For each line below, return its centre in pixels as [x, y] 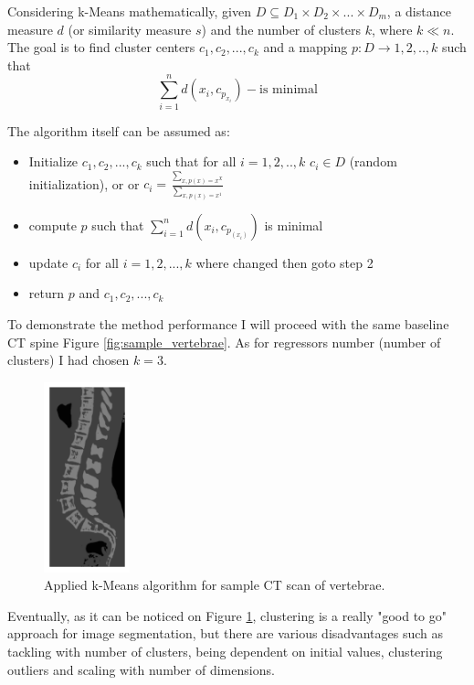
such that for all [191, 161]
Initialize [53, 161]
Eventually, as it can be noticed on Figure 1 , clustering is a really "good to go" [227, 615]
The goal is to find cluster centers [101, 47]
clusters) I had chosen [68, 360]
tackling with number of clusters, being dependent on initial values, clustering [225, 651]
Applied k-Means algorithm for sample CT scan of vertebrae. [215, 585]
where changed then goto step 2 [284, 262]
